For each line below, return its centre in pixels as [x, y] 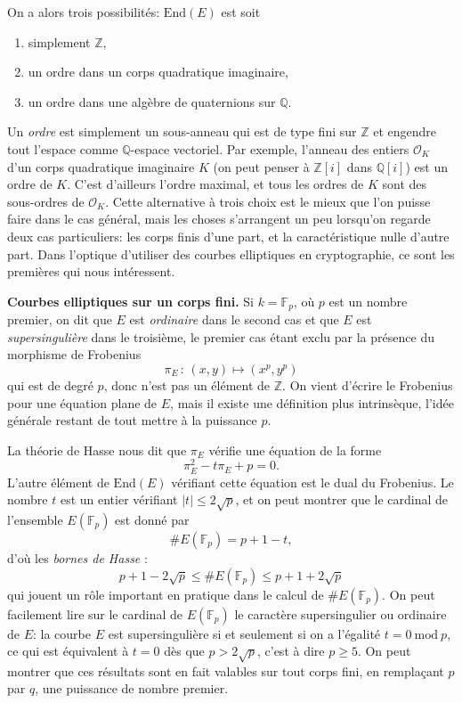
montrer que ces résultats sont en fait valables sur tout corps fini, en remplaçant [226, 670]
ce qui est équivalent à [68, 651]
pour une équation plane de [82, 402]
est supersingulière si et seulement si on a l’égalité [244, 633]
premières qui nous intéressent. [91, 271]
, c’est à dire [291, 651]
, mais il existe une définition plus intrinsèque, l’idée [312, 402]
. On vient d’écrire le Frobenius [368, 384]
